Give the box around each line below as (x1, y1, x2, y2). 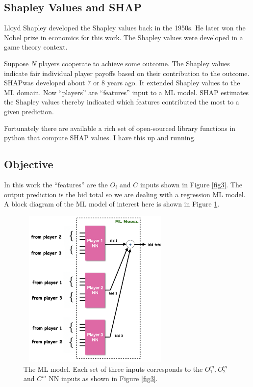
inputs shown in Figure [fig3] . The (140, 179, 243, 189)
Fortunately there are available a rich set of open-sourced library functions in (4, 123, 236, 133)
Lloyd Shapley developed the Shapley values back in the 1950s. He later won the (4, 23, 246, 33)
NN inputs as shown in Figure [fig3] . (49, 373, 158, 384)
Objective (4, 156, 53, 172)
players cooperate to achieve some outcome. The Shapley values (38, 58, 230, 68)
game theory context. (4, 42, 68, 52)
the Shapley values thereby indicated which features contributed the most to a (4, 97, 239, 107)
